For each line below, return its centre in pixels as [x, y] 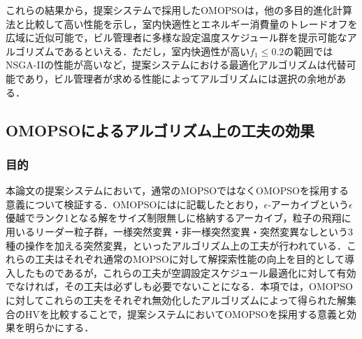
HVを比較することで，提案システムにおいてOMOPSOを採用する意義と [186, 313]
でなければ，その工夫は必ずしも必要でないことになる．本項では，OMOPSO [179, 286]
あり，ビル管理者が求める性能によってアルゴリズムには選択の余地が [181, 78]
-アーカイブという [308, 204]
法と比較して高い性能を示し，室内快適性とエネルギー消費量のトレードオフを [182, 23]
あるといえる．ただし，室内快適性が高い [157, 51]
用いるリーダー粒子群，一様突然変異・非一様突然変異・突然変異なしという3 [179, 231]
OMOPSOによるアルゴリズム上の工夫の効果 [160, 130]
